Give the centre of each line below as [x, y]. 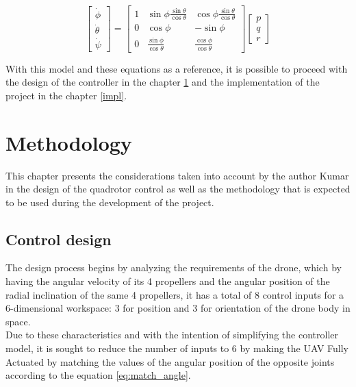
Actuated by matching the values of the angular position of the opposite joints [170, 361]
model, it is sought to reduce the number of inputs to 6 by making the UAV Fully [177, 348]
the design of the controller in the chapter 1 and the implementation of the [163, 82]
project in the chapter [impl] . [66, 95]
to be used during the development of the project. [110, 202]
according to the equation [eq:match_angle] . [98, 375]
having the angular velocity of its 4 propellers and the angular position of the [168, 281]
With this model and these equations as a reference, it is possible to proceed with [177, 68]
